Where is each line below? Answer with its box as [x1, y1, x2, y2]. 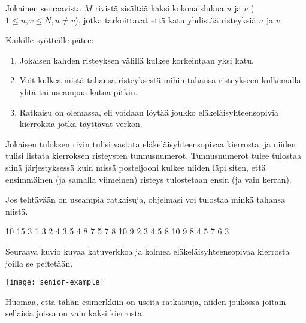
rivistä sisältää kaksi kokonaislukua [95, 2, 224, 14]
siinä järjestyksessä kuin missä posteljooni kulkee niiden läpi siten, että [5, 161, 266, 173]
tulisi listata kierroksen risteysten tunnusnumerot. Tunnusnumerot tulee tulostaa [5, 149, 301, 162]
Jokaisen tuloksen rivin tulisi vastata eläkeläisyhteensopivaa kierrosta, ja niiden [5, 137, 296, 150]
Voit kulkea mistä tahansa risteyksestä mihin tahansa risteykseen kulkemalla [19, 74, 301, 86]
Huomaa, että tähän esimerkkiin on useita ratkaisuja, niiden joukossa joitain [5, 295, 286, 307]
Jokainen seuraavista [5, 2, 81, 14]
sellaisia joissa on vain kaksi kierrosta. [5, 307, 144, 319]
